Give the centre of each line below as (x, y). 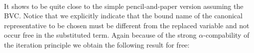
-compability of (226, 35)
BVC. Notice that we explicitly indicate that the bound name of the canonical (123, 16)
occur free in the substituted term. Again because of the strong (100, 35)
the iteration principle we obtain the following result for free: (97, 44)
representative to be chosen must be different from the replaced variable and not (127, 25)
